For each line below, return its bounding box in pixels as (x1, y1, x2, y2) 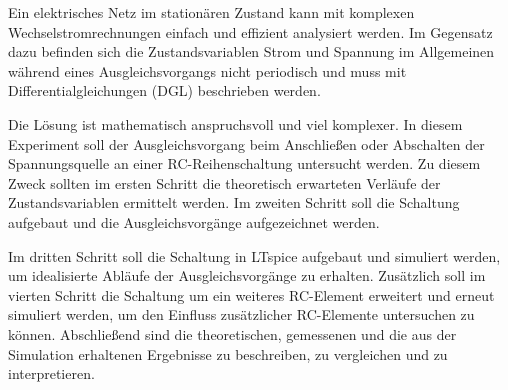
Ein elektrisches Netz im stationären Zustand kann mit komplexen (8, 2, 415, 22)
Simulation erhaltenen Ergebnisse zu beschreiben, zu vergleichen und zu (8, 343, 448, 364)
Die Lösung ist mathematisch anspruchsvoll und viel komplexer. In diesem (8, 113, 463, 134)
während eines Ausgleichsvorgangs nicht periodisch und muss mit (8, 60, 407, 81)
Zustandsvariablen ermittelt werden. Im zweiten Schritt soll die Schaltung (8, 192, 460, 213)
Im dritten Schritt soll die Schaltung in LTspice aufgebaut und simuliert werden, (8, 245, 501, 266)
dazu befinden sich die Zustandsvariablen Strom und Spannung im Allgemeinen (8, 41, 495, 62)
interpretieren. (8, 363, 95, 384)
